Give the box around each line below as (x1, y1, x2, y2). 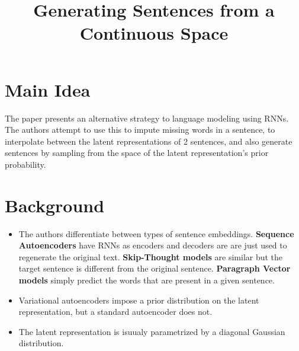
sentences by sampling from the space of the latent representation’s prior (5, 146, 269, 159)
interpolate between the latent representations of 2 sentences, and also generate (5, 135, 292, 147)
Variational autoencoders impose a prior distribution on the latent (18, 293, 259, 306)
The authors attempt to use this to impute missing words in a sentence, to (5, 123, 275, 136)
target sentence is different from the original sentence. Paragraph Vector (18, 262, 291, 275)
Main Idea (5, 77, 91, 101)
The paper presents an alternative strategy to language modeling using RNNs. (5, 111, 289, 124)
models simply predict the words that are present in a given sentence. (18, 273, 275, 286)
